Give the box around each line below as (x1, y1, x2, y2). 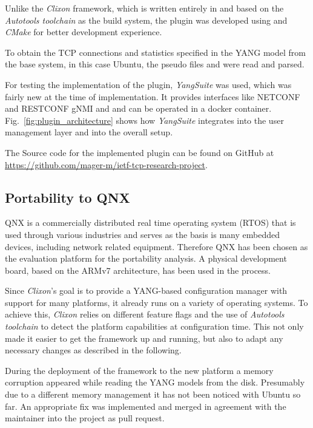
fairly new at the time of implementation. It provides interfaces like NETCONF (5, 90, 300, 103)
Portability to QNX (5, 188, 130, 206)
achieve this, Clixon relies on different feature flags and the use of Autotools (5, 308, 285, 321)
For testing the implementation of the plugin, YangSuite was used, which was (5, 78, 292, 90)
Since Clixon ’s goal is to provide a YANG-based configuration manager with (5, 284, 288, 297)
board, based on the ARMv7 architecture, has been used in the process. (5, 263, 271, 276)
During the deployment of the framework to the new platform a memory (5, 364, 274, 376)
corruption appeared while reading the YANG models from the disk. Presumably (5, 376, 305, 389)
